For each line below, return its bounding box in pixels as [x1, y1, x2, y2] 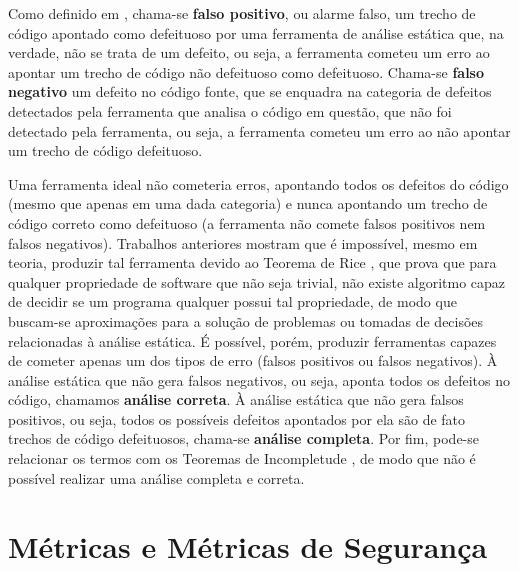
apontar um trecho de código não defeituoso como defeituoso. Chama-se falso [8, 61, 485, 82]
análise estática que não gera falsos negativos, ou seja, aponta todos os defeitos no [8, 369, 510, 390]
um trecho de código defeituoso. [8, 140, 203, 161]
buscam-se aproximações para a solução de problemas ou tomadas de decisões [8, 310, 484, 331]
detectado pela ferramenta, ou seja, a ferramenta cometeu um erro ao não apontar [8, 120, 511, 141]
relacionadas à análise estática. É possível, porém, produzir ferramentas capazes [8, 330, 497, 351]
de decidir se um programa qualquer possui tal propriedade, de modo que [8, 291, 457, 312]
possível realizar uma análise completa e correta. [8, 467, 305, 488]
